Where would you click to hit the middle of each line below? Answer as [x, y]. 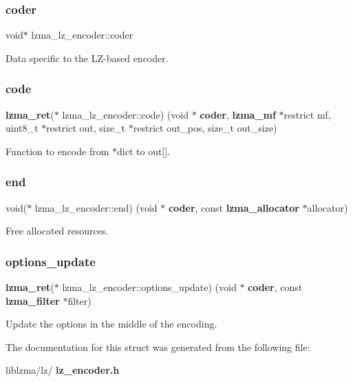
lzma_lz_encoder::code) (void [126, 114]
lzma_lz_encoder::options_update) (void [149, 287]
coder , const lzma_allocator [234, 207]
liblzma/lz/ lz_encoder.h [63, 370]
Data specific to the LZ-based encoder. [87, 58]
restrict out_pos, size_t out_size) [205, 128]
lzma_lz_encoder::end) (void [96, 207]
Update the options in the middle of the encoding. [111, 324]
